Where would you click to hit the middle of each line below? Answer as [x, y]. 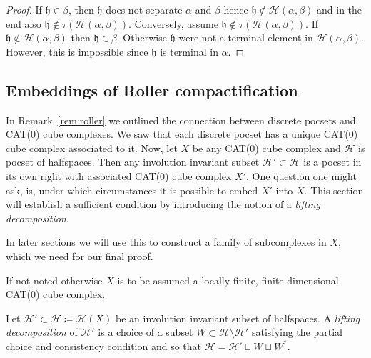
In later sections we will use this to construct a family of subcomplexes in [166, 242]
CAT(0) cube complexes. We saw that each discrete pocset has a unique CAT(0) [182, 134]
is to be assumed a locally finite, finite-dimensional [228, 280]
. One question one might [301, 175]
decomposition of [42, 332]
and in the [340, 9]
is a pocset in [332, 162]
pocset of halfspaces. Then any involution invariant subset [133, 162]
